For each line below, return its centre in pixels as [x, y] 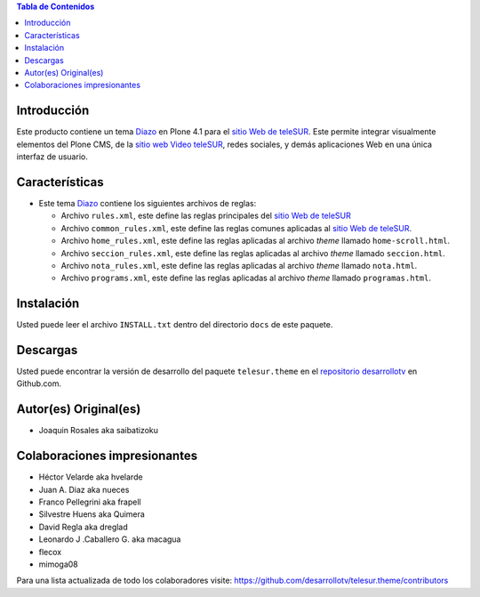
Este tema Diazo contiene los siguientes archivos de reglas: [148, 203]
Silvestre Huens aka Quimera [92, 514]
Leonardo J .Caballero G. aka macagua [110, 539]
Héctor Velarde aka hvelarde [91, 477]
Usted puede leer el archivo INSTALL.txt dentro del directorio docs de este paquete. [175, 325]
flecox [50, 552]
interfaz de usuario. [52, 157]
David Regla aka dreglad [83, 527]
